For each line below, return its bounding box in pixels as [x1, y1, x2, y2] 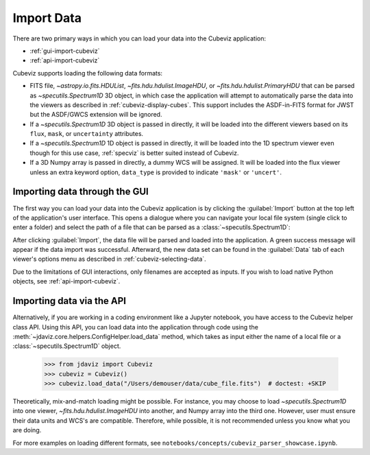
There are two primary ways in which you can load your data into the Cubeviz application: [12, 34, 267, 43]
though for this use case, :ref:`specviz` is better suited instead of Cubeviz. [29, 148, 239, 157]
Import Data [12, 10, 82, 25]
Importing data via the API [12, 295, 127, 307]
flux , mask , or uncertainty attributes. [29, 130, 144, 138]
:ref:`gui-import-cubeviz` [29, 47, 100, 55]
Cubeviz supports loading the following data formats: [12, 69, 163, 77]
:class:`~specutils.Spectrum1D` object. [12, 342, 121, 350]
